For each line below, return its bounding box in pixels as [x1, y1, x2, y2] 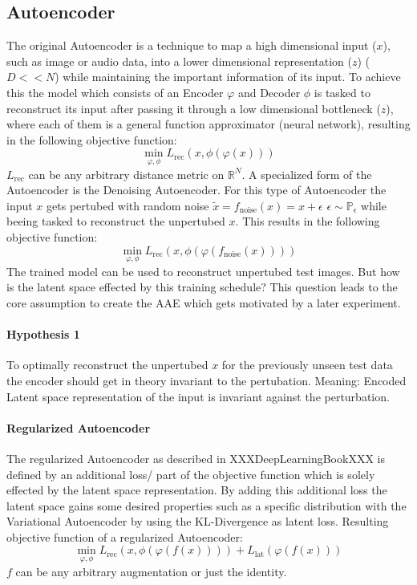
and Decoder [237, 83, 301, 100]
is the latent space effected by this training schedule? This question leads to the [6, 278, 398, 295]
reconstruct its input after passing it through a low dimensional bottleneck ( [6, 100, 381, 116]
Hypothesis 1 [6, 326, 80, 343]
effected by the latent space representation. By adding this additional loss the [6, 481, 387, 498]
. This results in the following [235, 213, 380, 230]
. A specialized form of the [241, 165, 372, 182]
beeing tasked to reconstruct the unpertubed [6, 213, 225, 230]
